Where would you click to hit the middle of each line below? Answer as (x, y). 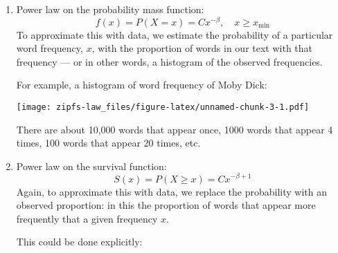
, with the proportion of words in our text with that (202, 48)
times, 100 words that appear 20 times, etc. (108, 143)
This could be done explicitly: (79, 242)
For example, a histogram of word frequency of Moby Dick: (142, 85)
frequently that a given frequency (87, 218)
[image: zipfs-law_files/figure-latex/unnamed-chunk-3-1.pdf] (163, 107)
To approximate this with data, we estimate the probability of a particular (175, 34)
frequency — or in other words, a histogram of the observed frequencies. (169, 61)
